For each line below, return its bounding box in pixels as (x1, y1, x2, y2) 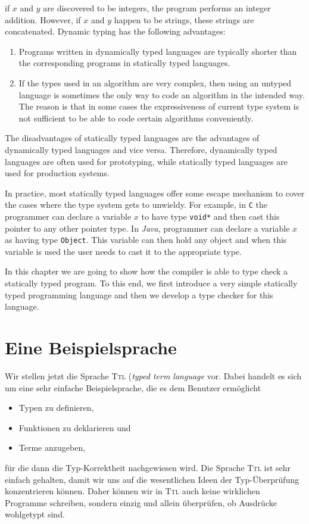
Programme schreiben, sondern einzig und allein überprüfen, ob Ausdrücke (5, 496, 277, 509)
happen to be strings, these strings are (114, 13, 254, 26)
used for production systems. (5, 167, 110, 179)
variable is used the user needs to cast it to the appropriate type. (5, 245, 242, 257)
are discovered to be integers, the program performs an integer (43, 2, 271, 14)
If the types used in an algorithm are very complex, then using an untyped (18, 76, 292, 89)
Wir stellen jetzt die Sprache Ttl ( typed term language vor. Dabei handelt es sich (5, 369, 302, 382)
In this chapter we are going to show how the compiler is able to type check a (5, 265, 288, 277)
